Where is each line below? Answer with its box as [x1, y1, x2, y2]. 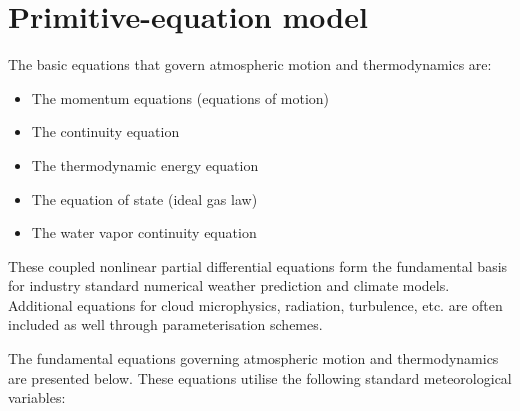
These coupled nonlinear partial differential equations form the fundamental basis [8, 255, 508, 276]
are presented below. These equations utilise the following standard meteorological [8, 367, 512, 388]
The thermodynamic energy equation [31, 154, 259, 175]
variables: [8, 387, 66, 408]
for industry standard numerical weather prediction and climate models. [8, 275, 450, 296]
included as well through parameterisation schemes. [8, 314, 323, 335]
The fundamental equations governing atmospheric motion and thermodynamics [8, 348, 499, 369]
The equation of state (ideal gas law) [31, 188, 258, 209]
